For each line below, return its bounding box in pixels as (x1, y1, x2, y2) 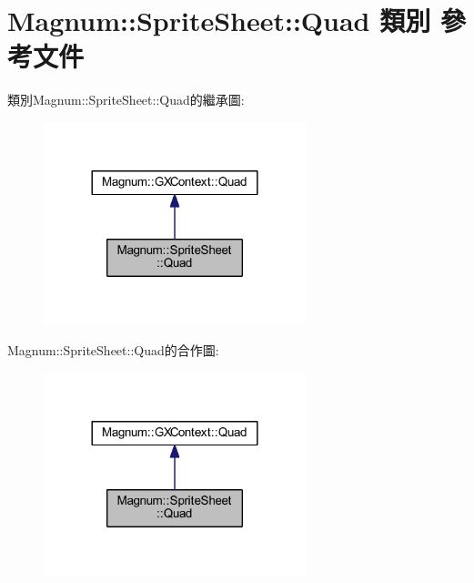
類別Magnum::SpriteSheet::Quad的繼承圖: (7, 90, 245, 109)
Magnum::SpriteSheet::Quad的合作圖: (7, 341, 219, 360)
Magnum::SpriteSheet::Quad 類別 (7, 2, 431, 39)
